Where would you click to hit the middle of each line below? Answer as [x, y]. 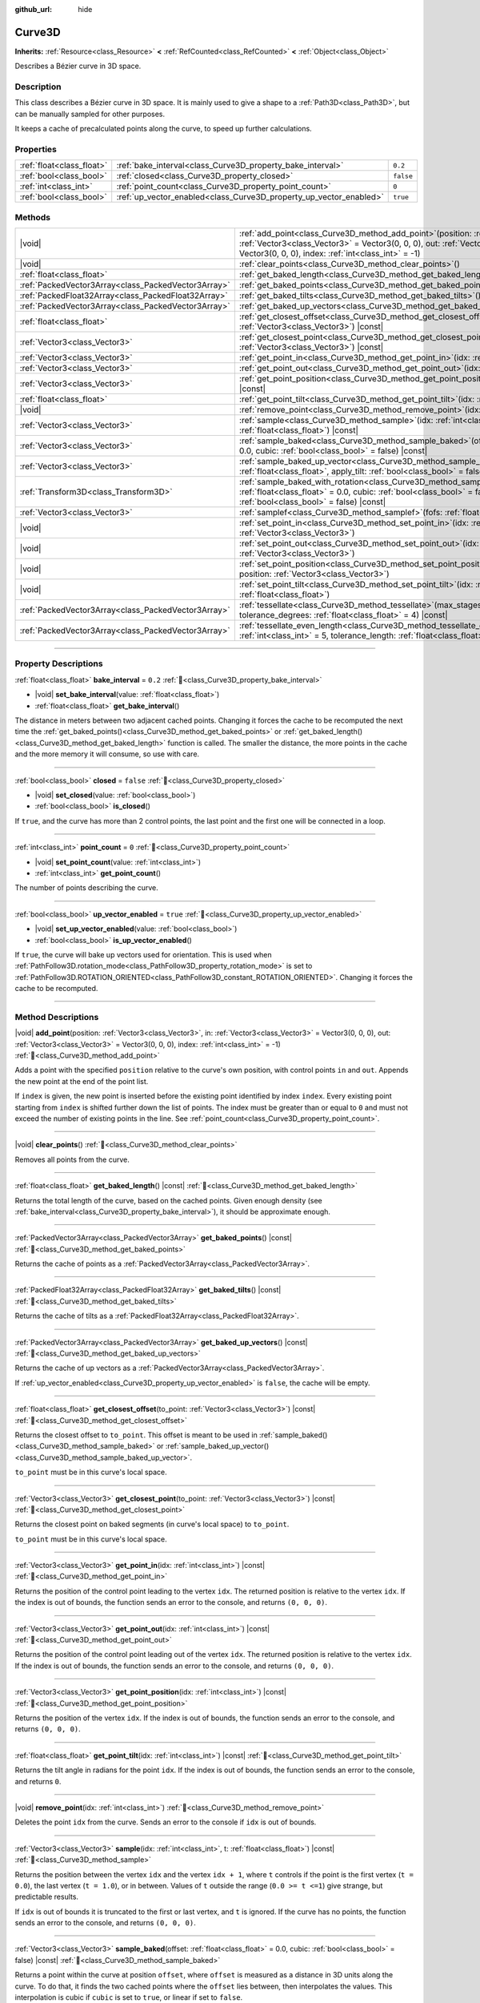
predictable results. [47, 1897]
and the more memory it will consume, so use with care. [107, 754]
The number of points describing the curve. [87, 888]
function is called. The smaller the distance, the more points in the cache [288, 743]
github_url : [33, 9]
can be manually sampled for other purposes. [90, 114]
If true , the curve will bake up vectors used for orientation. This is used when [143, 954]
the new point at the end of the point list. [82, 1081]
